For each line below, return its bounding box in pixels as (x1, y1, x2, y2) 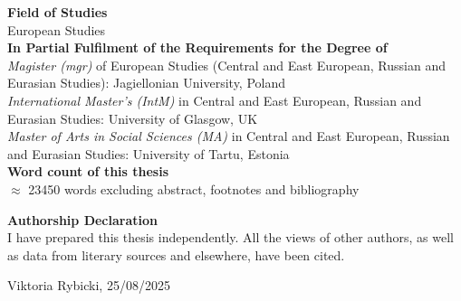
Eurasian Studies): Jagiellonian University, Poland (7, 73, 286, 92)
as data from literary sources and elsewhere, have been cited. (7, 245, 345, 264)
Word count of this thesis (7, 162, 169, 181)
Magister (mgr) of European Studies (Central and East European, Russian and (7, 55, 446, 74)
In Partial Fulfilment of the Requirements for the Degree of (7, 38, 388, 57)
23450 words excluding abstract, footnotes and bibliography (28, 179, 360, 198)
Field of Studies (7, 3, 108, 21)
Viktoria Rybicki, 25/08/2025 (7, 276, 170, 295)
